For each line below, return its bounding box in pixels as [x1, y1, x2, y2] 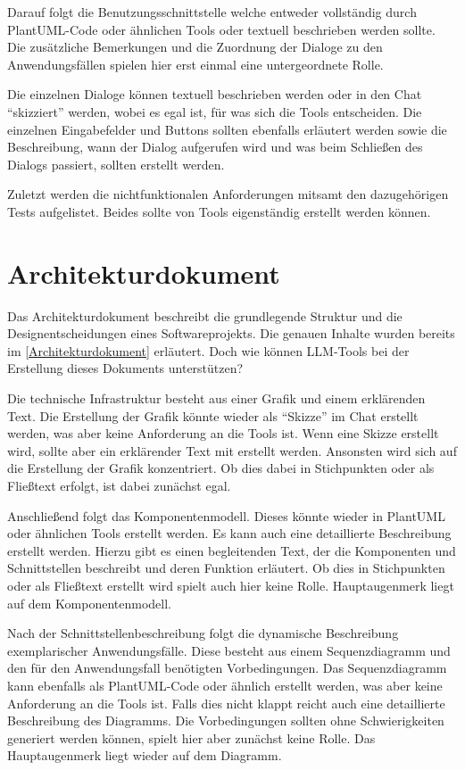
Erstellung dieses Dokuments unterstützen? [7, 359, 244, 377]
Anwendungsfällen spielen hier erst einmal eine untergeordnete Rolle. [7, 54, 384, 73]
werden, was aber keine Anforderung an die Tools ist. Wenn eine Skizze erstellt [7, 424, 439, 443]
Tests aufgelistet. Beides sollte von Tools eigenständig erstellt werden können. [7, 202, 431, 220]
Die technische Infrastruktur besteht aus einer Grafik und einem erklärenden [7, 389, 426, 408]
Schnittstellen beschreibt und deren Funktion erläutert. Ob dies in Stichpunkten [7, 559, 445, 577]
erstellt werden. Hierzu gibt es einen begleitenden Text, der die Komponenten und [7, 541, 456, 559]
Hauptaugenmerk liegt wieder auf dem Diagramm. [7, 746, 282, 765]
